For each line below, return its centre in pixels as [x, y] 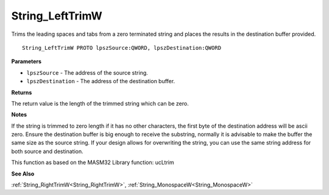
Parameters [27, 61]
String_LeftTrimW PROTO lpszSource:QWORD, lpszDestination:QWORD [122, 48]
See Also [23, 174]
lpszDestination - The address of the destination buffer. [101, 81]
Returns [22, 92]
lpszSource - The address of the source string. [87, 72]
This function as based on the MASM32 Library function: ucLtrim [93, 162]
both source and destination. [47, 151]
